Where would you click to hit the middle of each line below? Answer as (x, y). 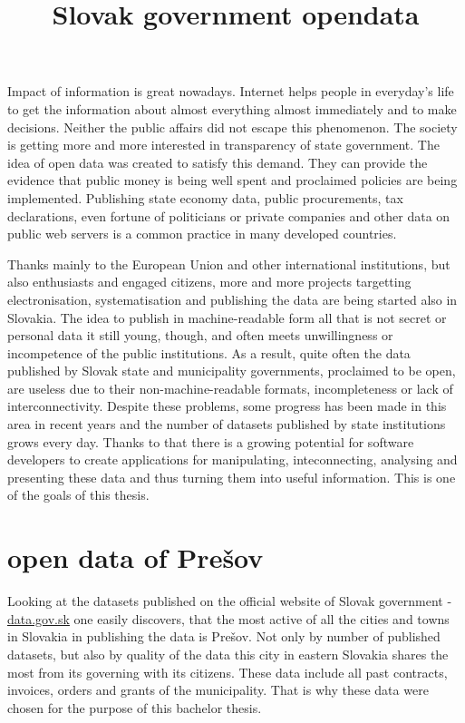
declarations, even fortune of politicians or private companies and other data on (229, 215)
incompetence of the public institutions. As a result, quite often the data (209, 352)
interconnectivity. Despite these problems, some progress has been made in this (227, 406)
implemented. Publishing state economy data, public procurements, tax (205, 197)
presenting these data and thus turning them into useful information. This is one (232, 477)
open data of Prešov (136, 557)
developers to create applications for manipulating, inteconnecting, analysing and (232, 459)
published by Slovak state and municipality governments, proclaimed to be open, (232, 371)
